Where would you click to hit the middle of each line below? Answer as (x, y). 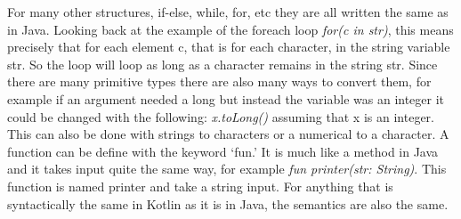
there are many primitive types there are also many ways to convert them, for (219, 81)
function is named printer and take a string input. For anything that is (200, 186)
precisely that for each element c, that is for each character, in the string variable (229, 47)
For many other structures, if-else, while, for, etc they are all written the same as (228, 12)
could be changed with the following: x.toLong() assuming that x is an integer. (221, 116)
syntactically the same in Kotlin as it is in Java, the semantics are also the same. (228, 203)
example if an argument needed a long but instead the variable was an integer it (226, 98)
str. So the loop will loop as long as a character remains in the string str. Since (222, 64)
